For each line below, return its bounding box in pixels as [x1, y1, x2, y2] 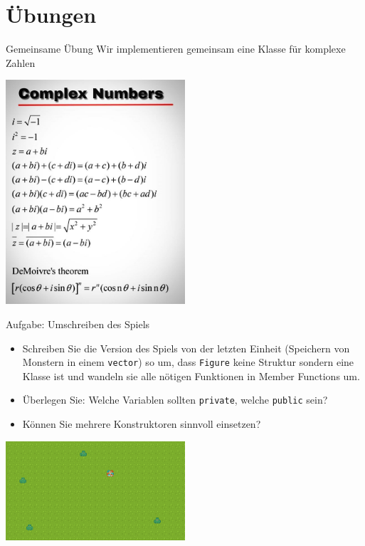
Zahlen [6, 55, 36, 70]
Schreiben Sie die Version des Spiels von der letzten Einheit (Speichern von [22, 340, 350, 355]
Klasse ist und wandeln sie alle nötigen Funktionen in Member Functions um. [22, 368, 360, 383]
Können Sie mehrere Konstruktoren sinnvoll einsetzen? [22, 416, 261, 431]
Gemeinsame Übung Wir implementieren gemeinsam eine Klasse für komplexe [6, 41, 346, 56]
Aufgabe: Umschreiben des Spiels [6, 316, 150, 331]
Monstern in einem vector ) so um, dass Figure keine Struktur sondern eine [22, 355, 354, 369]
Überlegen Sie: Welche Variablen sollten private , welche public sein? [22, 392, 328, 407]
